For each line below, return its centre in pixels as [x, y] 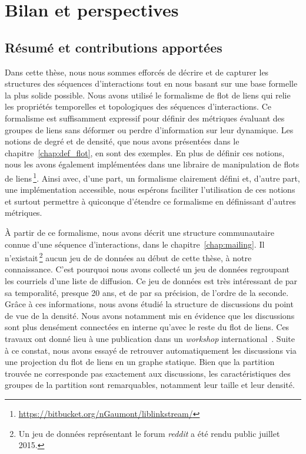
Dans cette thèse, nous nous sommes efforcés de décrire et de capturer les [137, 72]
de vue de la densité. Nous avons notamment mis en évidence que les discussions [150, 315]
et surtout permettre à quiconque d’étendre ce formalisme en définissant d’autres [150, 201]
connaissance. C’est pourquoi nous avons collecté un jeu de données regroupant [147, 269]
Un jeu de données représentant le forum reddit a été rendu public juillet [149, 433]
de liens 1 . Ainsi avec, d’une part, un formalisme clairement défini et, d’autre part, [152, 177]
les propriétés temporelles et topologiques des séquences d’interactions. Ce [138, 106]
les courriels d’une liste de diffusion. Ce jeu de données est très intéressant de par [151, 280]
